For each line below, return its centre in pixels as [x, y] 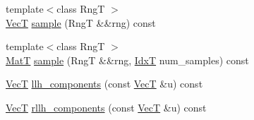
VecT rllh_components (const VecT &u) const [106, 107]
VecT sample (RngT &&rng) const [81, 22]
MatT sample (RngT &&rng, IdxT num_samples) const [127, 60]
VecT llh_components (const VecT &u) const [104, 84]
